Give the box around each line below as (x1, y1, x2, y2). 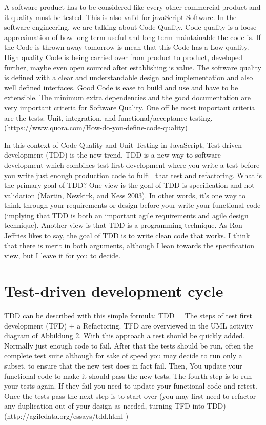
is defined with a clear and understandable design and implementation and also (4, 72, 253, 83)
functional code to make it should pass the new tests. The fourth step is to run (4, 370, 252, 381)
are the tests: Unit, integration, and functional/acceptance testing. (4, 112, 213, 123)
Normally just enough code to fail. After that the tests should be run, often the (4, 340, 254, 351)
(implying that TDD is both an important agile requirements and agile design (4, 209, 249, 220)
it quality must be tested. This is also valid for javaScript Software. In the (4, 11, 237, 22)
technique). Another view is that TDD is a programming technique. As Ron (4, 220, 242, 230)
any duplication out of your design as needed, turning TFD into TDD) (4, 400, 226, 411)
